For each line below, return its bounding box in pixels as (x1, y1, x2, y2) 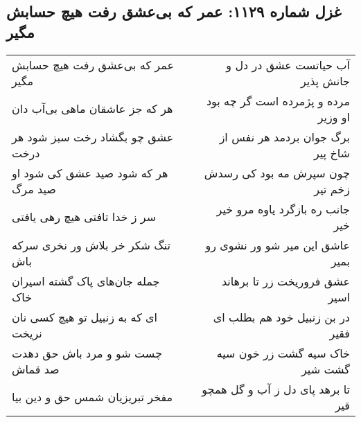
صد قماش (12, 360, 60, 377)
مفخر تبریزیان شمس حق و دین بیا (12, 389, 173, 405)
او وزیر (317, 108, 350, 125)
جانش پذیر (300, 72, 350, 89)
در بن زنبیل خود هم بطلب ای (213, 308, 350, 325)
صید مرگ (12, 180, 56, 197)
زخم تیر (314, 180, 350, 197)
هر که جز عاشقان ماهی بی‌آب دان (12, 100, 173, 117)
